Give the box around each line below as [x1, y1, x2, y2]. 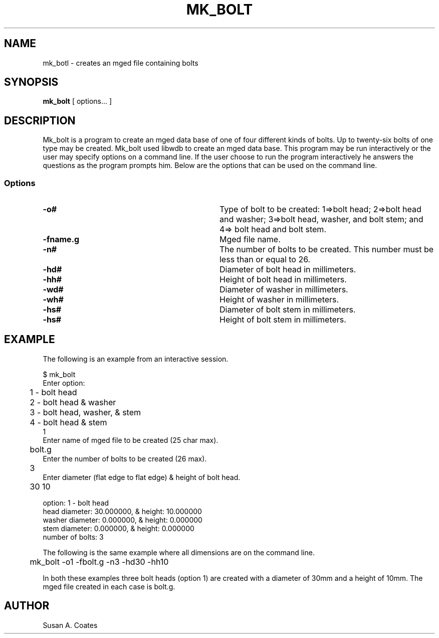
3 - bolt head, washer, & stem [30, 407, 141, 417]
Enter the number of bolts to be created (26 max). [43, 454, 207, 463]
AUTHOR [4, 599, 50, 612]
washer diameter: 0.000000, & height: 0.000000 [43, 515, 202, 524]
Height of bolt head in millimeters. [219, 274, 347, 285]
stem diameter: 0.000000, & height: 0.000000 [43, 524, 194, 533]
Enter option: [43, 378, 85, 387]
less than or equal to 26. [219, 254, 311, 265]
